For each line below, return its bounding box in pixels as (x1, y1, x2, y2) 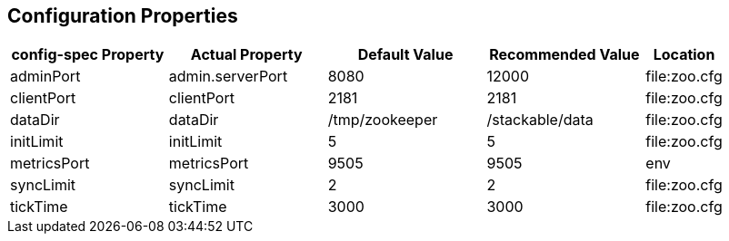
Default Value (357, 45, 454, 64)
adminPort (10, 67, 81, 86)
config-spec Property (11, 45, 165, 64)
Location (653, 45, 715, 64)
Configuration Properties (7, 5, 238, 27)
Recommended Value (489, 45, 640, 64)
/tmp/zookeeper (327, 111, 438, 130)
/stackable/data (486, 111, 594, 130)
